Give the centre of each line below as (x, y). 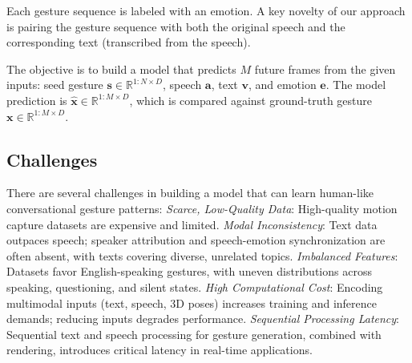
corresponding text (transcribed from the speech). (129, 42)
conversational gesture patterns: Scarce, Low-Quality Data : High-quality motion (202, 208)
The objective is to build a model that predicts (121, 69)
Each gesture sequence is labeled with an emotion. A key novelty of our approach (206, 10)
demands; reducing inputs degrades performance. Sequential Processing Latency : (203, 319)
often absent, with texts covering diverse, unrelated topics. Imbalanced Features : (202, 255)
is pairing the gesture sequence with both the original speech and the (176, 26)
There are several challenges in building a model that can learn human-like (190, 193)
